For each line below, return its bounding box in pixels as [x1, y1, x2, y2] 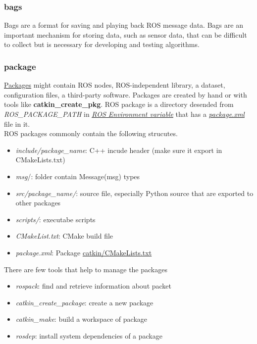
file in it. [4, 118, 30, 129]
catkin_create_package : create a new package [15, 297, 154, 307]
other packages [15, 197, 61, 208]
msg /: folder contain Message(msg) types [15, 171, 140, 181]
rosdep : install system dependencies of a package [15, 330, 162, 341]
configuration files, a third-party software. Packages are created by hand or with [4, 89, 247, 99]
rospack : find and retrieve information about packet [15, 281, 172, 291]
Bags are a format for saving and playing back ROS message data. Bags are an [4, 20, 243, 30]
